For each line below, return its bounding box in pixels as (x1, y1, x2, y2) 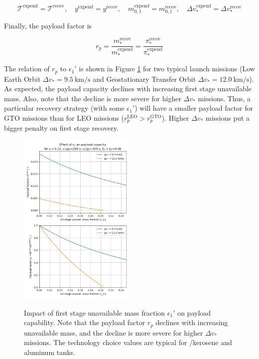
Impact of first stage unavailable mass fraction (24, 307, 165, 318)
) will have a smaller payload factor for (134, 103, 254, 113)
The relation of (4, 63, 50, 74)
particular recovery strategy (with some (4, 103, 125, 113)
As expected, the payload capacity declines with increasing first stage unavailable (4, 83, 252, 94)
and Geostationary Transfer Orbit (93, 73, 196, 84)
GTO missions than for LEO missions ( (4, 113, 124, 123)
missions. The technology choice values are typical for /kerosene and (24, 337, 232, 348)
